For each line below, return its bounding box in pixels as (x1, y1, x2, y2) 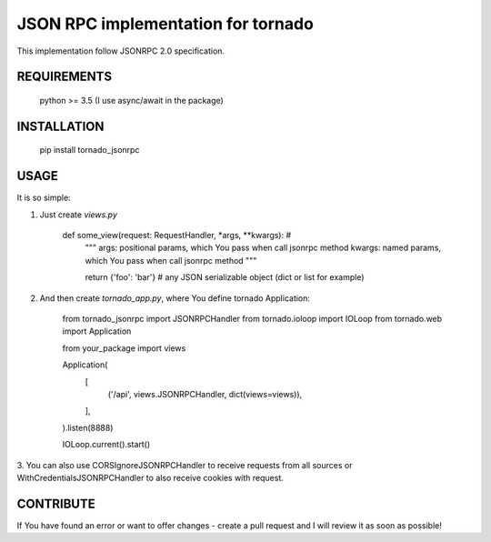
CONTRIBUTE (16, 496, 95, 511)
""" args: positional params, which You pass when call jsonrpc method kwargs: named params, (85, 242, 441, 254)
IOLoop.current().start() (62, 439, 151, 450)
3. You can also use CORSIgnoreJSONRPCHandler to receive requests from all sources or (16, 459, 353, 470)
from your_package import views (62, 342, 186, 354)
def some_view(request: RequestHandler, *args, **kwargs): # (62, 230, 292, 241)
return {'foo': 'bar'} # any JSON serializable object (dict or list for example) (85, 272, 365, 283)
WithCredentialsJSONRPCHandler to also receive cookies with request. (16, 472, 284, 483)
